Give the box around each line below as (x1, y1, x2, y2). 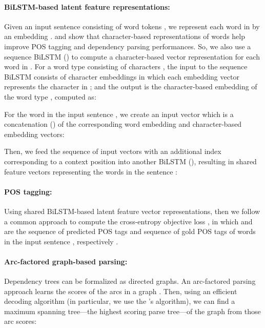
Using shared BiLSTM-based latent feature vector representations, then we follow (4, 205, 260, 216)
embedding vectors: (4, 128, 65, 139)
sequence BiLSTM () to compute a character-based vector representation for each (4, 51, 260, 62)
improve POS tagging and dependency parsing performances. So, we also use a (4, 41, 251, 51)
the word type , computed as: (4, 91, 96, 102)
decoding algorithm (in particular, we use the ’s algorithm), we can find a (4, 296, 235, 306)
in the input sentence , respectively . (4, 236, 118, 246)
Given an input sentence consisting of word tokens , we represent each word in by (4, 21, 260, 31)
